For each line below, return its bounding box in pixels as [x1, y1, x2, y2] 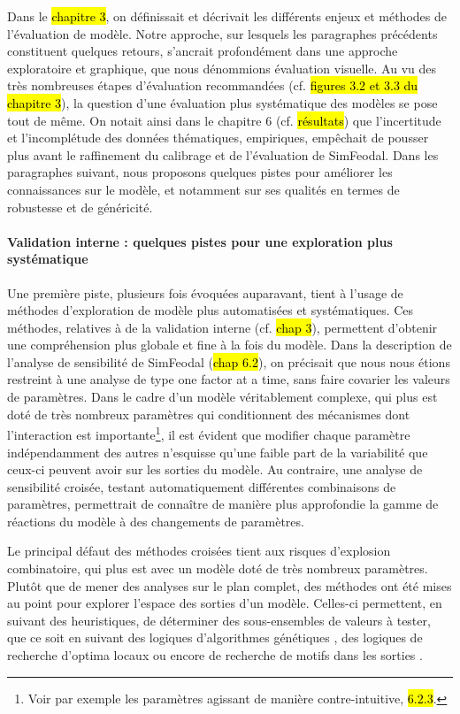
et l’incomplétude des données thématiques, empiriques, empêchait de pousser [7, 128, 429, 147]
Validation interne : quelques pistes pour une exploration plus [7, 232, 393, 250]
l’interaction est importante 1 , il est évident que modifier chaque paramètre [7, 423, 410, 443]
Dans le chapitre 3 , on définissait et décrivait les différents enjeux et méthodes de [7, 7, 447, 25]
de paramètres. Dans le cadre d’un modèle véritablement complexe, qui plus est [7, 388, 438, 406]
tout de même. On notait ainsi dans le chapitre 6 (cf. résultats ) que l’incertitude [7, 111, 441, 129]
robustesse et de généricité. [7, 197, 153, 216]
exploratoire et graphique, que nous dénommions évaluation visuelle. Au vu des [7, 58, 436, 77]
